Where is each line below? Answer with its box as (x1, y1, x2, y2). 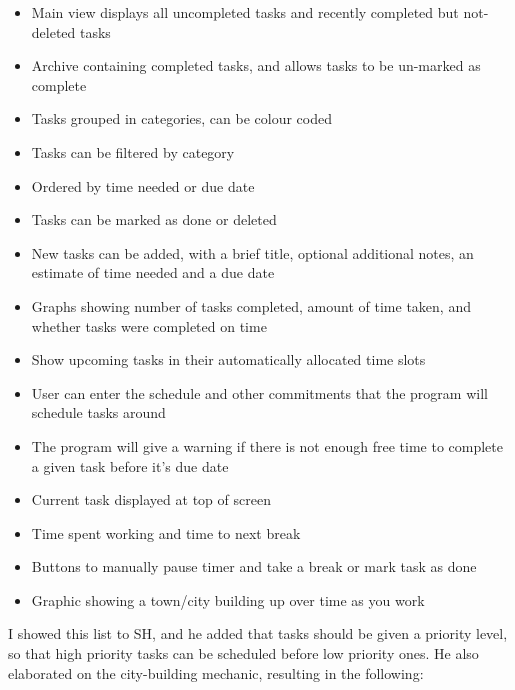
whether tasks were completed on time (31, 315, 267, 336)
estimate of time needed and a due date (31, 262, 275, 283)
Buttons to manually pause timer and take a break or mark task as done (31, 556, 477, 577)
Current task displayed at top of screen (31, 489, 271, 510)
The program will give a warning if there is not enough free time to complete (31, 435, 503, 456)
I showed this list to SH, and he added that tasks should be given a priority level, (8, 623, 508, 644)
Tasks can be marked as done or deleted (31, 209, 277, 230)
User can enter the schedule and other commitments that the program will (31, 382, 488, 403)
